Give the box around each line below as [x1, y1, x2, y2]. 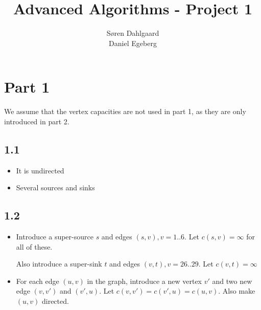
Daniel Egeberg [109, 37, 157, 48]
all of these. [16, 241, 53, 252]
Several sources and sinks [16, 182, 95, 193]
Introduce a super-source [16, 231, 93, 242]
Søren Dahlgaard [106, 28, 159, 38]
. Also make [218, 285, 255, 296]
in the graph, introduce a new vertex [87, 275, 202, 286]
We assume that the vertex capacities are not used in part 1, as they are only [4, 106, 246, 117]
